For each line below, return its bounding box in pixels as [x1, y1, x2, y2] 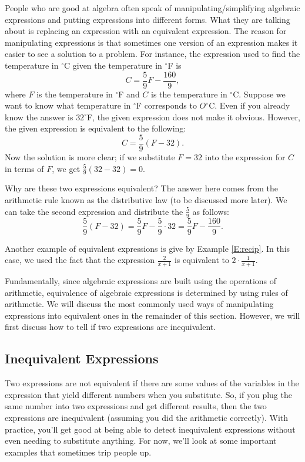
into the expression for [205, 151, 286, 163]
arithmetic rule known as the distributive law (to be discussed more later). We [5, 194, 287, 206]
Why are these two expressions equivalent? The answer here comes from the [5, 182, 278, 194]
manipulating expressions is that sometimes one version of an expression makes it [5, 36, 298, 48]
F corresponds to [136, 99, 197, 112]
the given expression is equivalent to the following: [5, 122, 186, 134]
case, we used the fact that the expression [5, 254, 155, 266]
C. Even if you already [209, 99, 290, 112]
